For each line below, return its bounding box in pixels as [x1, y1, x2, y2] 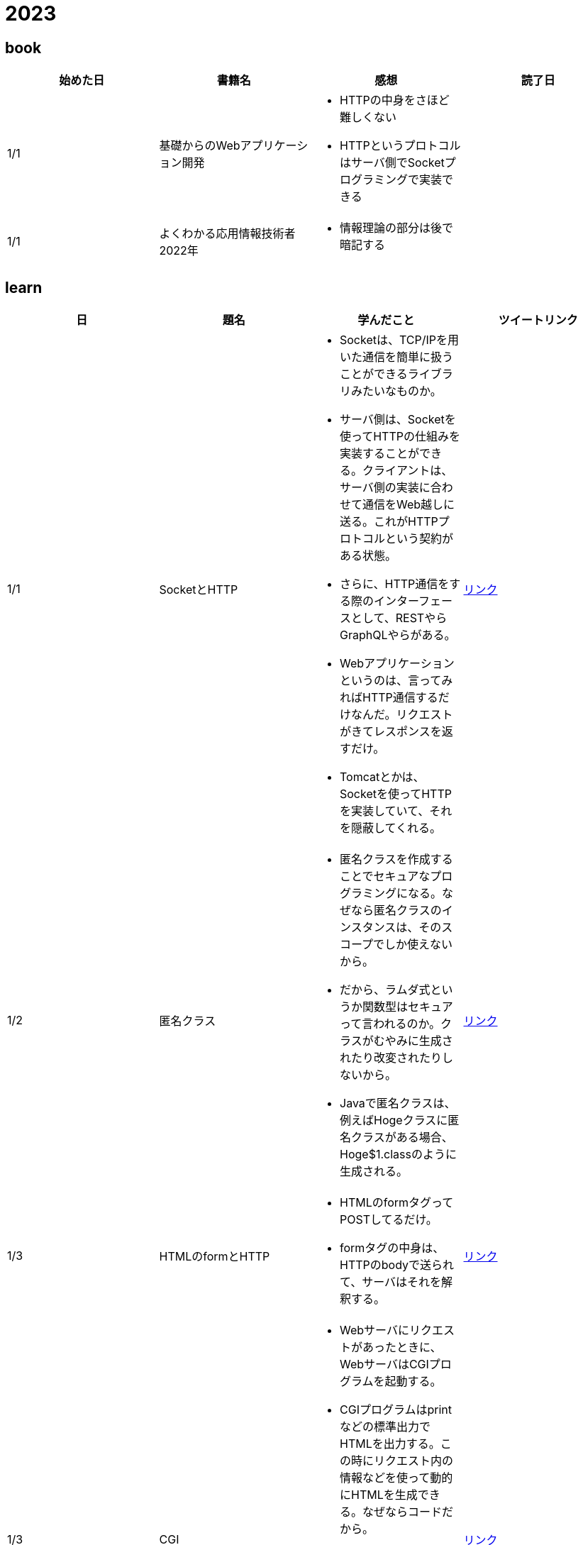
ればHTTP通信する [340, 690, 438, 705]
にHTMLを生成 [340, 1488, 418, 1502]
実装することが [340, 446, 420, 461]
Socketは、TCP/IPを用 [340, 333, 460, 348]
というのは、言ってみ [340, 673, 453, 688]
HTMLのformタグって [340, 1195, 454, 1210]
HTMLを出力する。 [340, 1436, 440, 1451]
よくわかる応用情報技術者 [159, 226, 296, 241]
